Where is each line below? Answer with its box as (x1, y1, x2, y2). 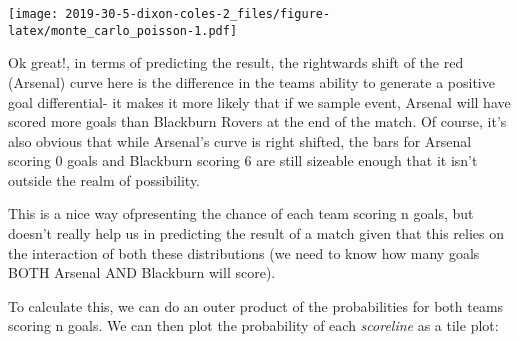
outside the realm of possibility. (8, 169, 201, 190)
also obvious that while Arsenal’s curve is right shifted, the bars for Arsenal (8, 130, 472, 151)
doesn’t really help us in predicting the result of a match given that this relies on (8, 223, 504, 244)
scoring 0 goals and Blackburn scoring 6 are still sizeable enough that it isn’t (8, 150, 478, 171)
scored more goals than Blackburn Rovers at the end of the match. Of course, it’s (8, 111, 507, 132)
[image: (8, 7, 59, 21)
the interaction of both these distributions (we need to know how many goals (8, 242, 480, 263)
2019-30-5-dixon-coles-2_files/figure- (65, 7, 331, 21)
